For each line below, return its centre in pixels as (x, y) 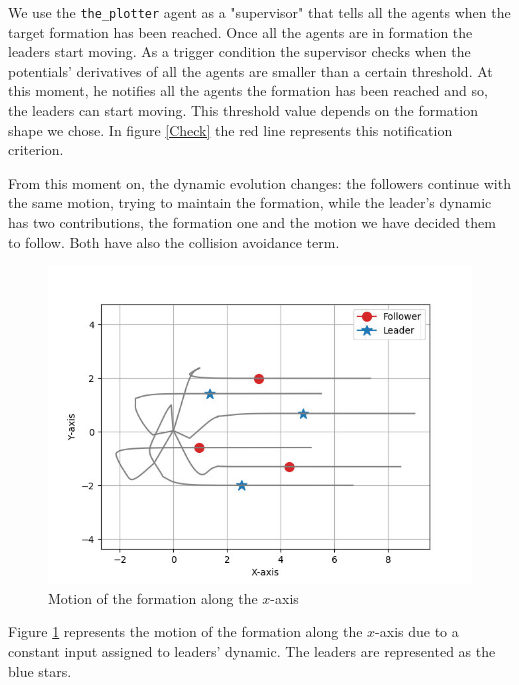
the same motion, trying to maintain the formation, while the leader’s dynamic (250, 202)
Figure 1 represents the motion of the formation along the (185, 631)
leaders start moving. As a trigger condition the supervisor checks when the (239, 51)
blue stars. (40, 670)
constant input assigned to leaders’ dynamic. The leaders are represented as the (252, 650)
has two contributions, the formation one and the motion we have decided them (252, 222)
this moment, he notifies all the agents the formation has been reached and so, (248, 90)
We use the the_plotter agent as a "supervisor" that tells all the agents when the (259, 12)
